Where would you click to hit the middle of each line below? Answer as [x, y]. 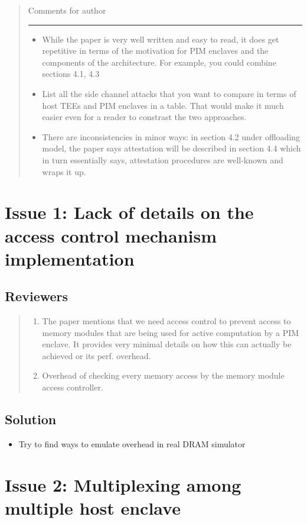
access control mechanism [111, 235]
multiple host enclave [93, 507]
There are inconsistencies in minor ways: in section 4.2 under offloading [171, 136]
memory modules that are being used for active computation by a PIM [171, 332]
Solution [31, 419]
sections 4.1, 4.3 [71, 74]
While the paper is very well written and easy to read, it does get [161, 39]
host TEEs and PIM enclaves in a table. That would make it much [163, 105]
